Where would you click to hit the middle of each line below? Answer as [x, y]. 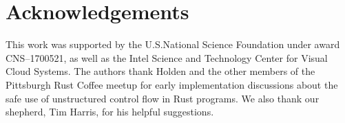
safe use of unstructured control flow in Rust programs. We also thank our [163, 98]
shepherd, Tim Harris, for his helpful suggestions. [110, 112]
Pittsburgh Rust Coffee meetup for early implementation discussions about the [172, 84]
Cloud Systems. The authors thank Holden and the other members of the [160, 71]
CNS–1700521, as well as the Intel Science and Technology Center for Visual [167, 57]
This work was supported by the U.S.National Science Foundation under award [173, 44]
